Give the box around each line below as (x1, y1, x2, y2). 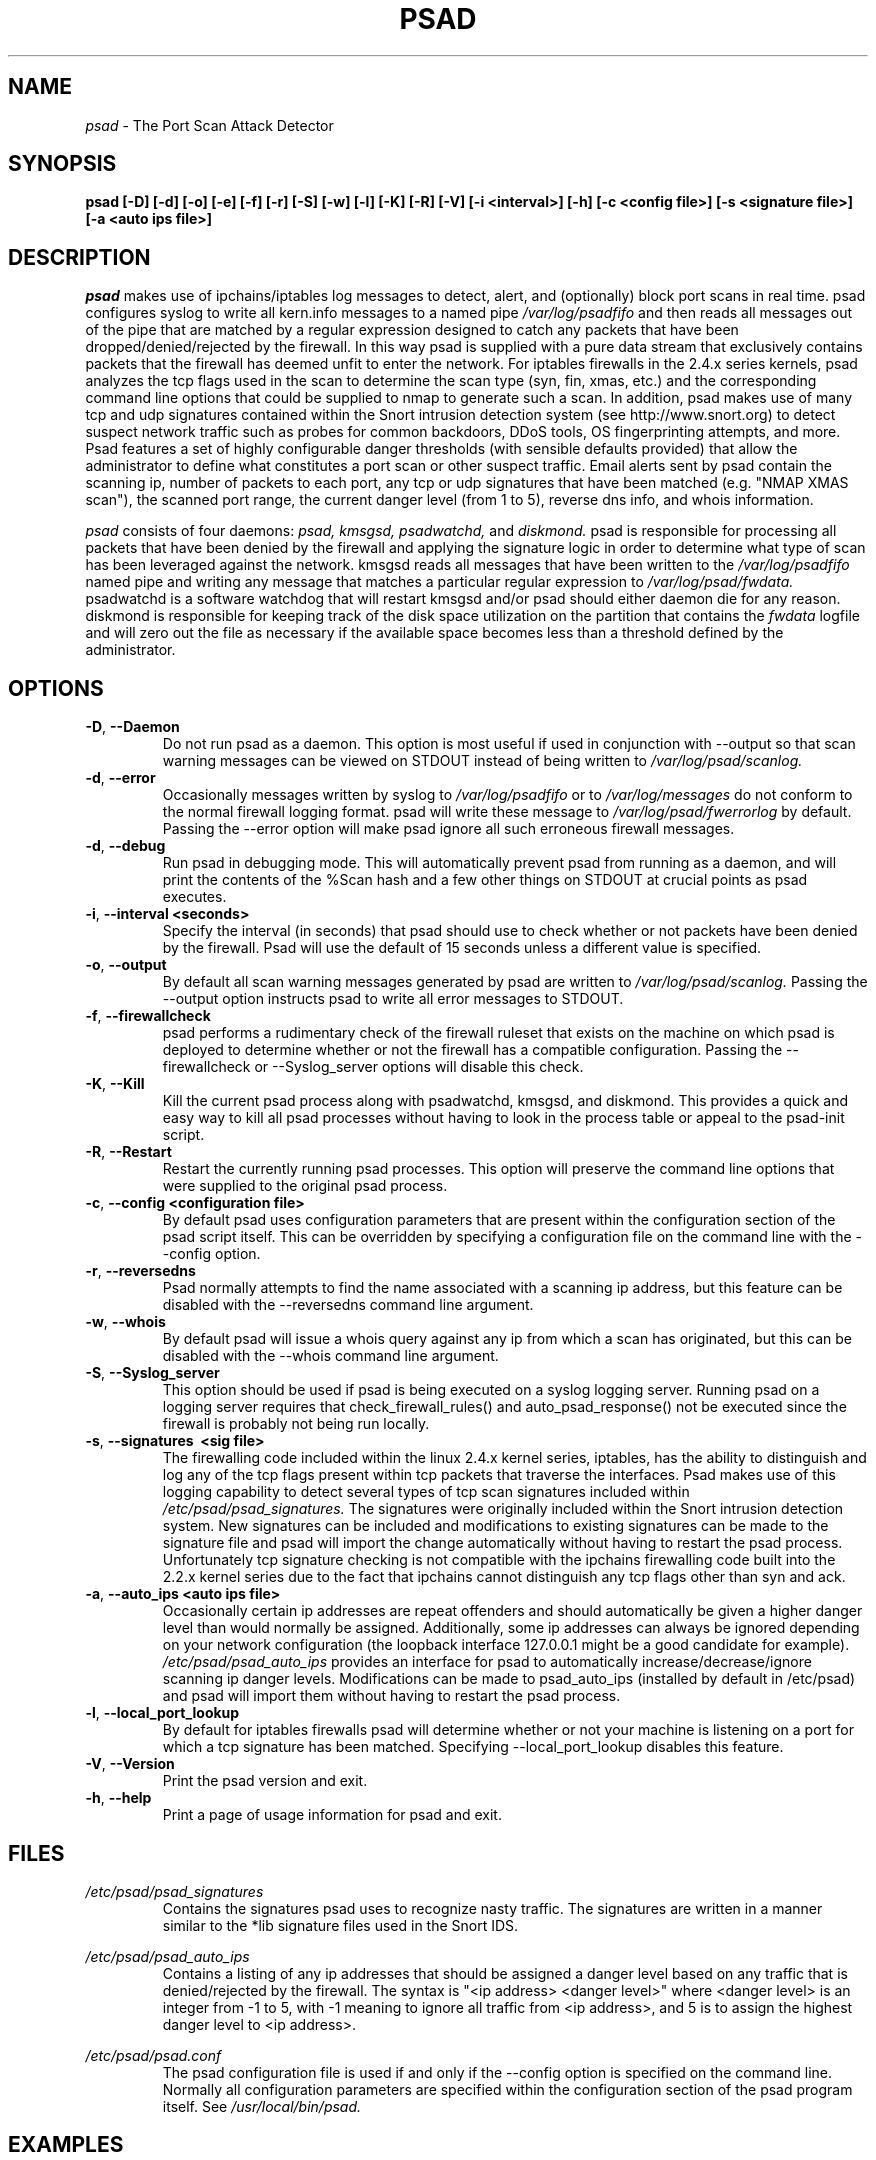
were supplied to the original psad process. (162, 1177, 448, 1195)
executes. (162, 888, 227, 906)
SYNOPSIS (8, 151, 117, 177)
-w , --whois (85, 1313, 166, 1331)
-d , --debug (85, 837, 166, 855)
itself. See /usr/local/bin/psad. (162, 2097, 362, 2115)
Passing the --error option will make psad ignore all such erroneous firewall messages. (162, 820, 735, 838)
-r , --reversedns (85, 1262, 196, 1280)
